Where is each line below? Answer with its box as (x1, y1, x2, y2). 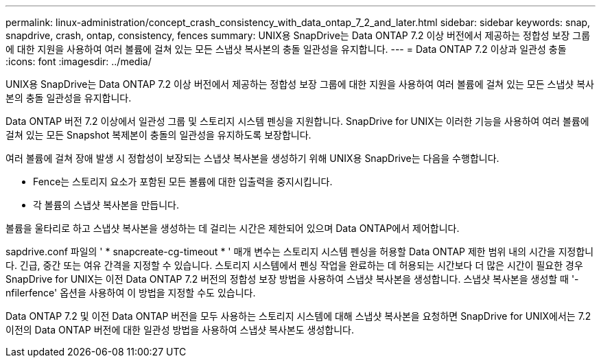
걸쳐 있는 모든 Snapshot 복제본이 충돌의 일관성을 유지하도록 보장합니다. (5, 129, 311, 141)
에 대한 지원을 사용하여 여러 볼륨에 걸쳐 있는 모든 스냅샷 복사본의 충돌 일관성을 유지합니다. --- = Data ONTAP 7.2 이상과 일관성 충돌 (5, 43, 567, 55)
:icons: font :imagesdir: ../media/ (5, 56, 152, 67)
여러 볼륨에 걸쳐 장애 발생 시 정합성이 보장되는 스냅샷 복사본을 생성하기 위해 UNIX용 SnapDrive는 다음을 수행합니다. (5, 152, 499, 164)
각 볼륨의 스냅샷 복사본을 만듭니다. (33, 199, 179, 211)
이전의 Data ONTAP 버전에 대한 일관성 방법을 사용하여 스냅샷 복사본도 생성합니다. (5, 324, 354, 336)
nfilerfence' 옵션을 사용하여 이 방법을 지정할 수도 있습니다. (5, 287, 256, 298)
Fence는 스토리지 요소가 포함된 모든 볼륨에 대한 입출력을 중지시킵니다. (33, 176, 333, 187)
